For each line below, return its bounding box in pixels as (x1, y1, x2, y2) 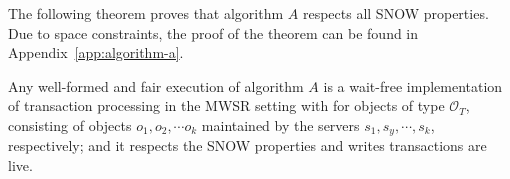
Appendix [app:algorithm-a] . (8, 42, 184, 63)
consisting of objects (8, 114, 132, 135)
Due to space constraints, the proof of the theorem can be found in (8, 22, 419, 43)
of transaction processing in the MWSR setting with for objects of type (8, 95, 445, 116)
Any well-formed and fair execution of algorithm (8, 75, 304, 96)
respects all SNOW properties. (302, 3, 489, 23)
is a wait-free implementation (323, 75, 503, 96)
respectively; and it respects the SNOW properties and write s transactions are (8, 135, 487, 156)
